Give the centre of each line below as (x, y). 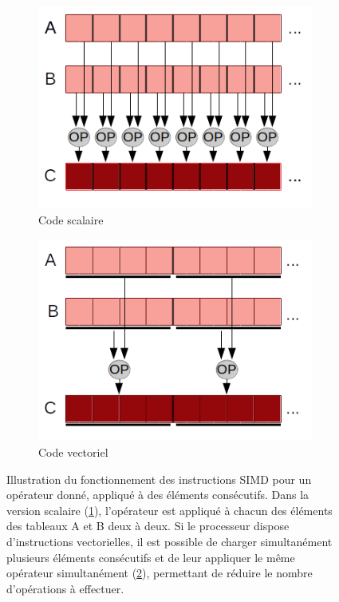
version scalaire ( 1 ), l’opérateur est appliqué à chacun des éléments (169, 510)
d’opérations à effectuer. (65, 588)
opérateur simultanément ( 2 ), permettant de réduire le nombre (160, 573)
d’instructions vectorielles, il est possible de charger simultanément (169, 541)
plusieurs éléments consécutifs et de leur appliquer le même (151, 557)
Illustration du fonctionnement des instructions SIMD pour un (159, 479)
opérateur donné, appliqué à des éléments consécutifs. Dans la (158, 495)
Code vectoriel (73, 451)
